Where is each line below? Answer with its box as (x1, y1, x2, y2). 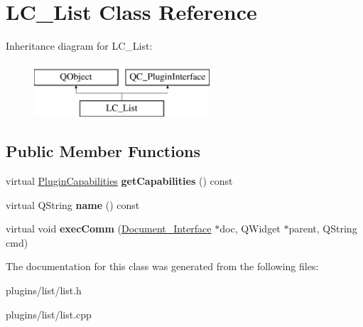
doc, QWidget (220, 221, 281, 236)
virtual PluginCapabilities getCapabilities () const (6, 173, 233, 188)
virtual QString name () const (6, 197, 140, 212)
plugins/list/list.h (6, 283, 82, 298)
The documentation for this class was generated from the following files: (6, 259, 319, 274)
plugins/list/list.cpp (6, 306, 92, 321)
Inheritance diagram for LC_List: (6, 38, 153, 53)
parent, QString (288, 221, 357, 236)
